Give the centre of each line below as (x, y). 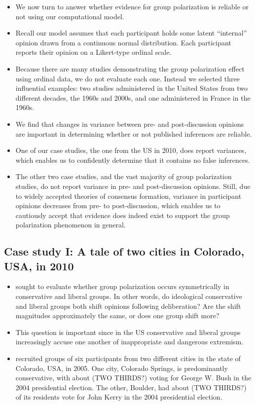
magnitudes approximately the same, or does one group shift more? (117, 315)
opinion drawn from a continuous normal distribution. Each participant (123, 42)
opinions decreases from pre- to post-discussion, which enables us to (118, 205)
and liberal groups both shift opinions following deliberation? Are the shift (128, 306)
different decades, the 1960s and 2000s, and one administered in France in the (133, 97)
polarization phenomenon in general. (71, 225)
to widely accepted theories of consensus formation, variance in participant (128, 196)
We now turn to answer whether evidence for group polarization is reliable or (132, 6)
